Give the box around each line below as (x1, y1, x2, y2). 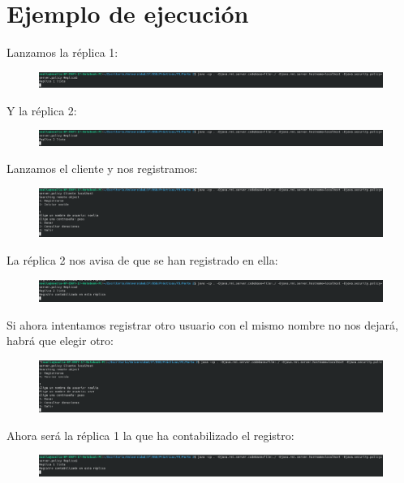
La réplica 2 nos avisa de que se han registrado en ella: (6, 252, 278, 269)
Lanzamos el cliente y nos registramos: (6, 160, 198, 177)
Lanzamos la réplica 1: (6, 44, 118, 61)
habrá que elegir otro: (6, 332, 114, 349)
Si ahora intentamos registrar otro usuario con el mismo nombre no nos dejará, (6, 316, 398, 333)
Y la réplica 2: (6, 101, 77, 119)
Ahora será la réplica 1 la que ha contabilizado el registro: (6, 426, 294, 443)
